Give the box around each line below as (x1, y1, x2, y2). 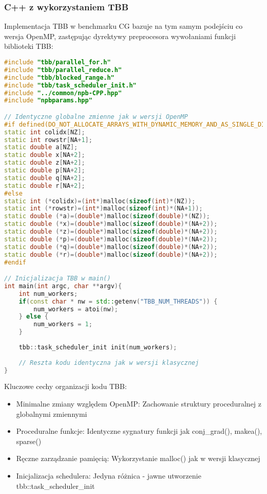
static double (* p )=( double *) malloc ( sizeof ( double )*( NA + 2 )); (4, 235, 218, 243)
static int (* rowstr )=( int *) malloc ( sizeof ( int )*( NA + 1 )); (4, 205, 203, 213)
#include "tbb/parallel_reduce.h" (4, 66, 122, 74)
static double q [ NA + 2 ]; (4, 174, 85, 182)
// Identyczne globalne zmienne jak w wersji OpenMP (4, 113, 188, 120)
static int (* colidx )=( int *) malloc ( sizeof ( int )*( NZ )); (4, 197, 196, 205)
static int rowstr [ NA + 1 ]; (4, 136, 92, 144)
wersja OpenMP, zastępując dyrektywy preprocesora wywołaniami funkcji (4, 30, 236, 41)
